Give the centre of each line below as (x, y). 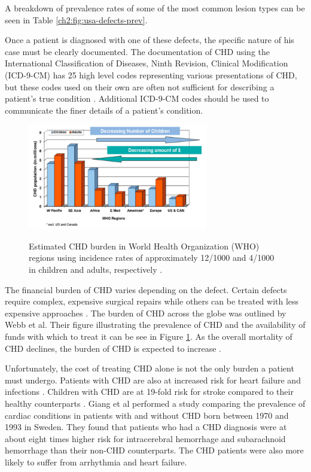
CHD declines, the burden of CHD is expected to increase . (113, 348)
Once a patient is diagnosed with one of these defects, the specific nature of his (150, 40)
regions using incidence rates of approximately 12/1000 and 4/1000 (152, 258)
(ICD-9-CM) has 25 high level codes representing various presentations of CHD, (151, 74)
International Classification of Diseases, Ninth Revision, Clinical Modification (147, 63)
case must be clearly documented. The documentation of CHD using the (137, 51)
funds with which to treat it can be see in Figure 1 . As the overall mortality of (149, 336)
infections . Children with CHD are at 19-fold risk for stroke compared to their (149, 392)
